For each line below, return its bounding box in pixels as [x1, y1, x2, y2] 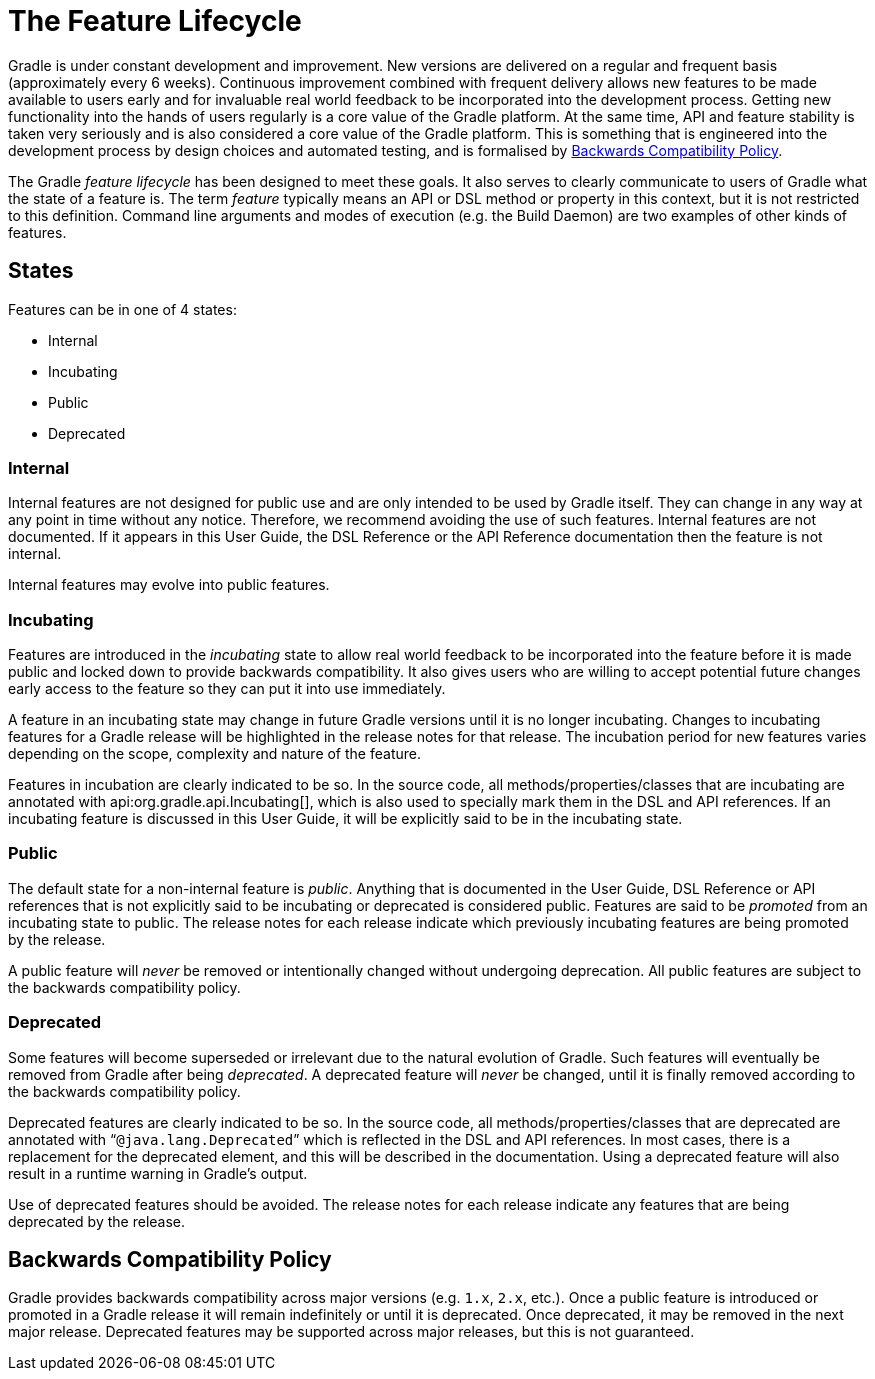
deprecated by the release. [8, 1212, 186, 1230]
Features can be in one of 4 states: [8, 300, 237, 318]
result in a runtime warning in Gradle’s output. [8, 1164, 308, 1182]
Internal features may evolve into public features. [8, 576, 330, 594]
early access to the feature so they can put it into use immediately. [8, 680, 446, 698]
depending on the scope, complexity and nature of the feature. [8, 745, 421, 763]
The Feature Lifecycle [8, 4, 302, 38]
